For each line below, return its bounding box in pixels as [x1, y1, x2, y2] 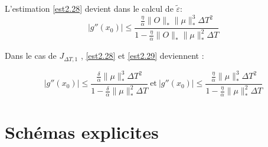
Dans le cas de [5, 49, 57, 62]
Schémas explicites [5, 120, 159, 144]
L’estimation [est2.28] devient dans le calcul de [5, 2, 174, 14]
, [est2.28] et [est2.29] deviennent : [80, 49, 204, 62]
